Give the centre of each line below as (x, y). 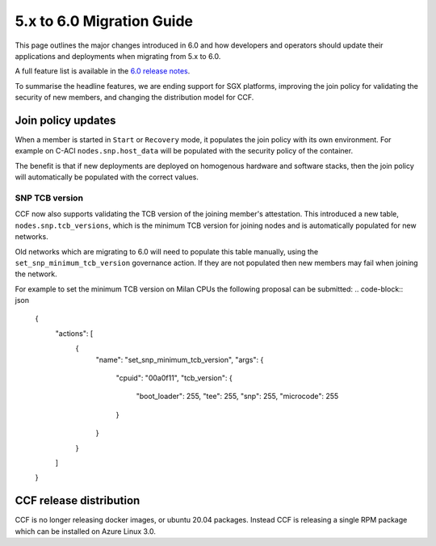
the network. (36, 274)
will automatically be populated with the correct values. (107, 177)
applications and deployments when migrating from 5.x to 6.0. (118, 56)
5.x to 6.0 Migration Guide (104, 21)
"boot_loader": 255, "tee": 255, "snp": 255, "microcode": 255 (237, 397)
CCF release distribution (78, 501)
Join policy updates (65, 120)
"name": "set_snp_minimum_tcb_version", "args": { (180, 359)
